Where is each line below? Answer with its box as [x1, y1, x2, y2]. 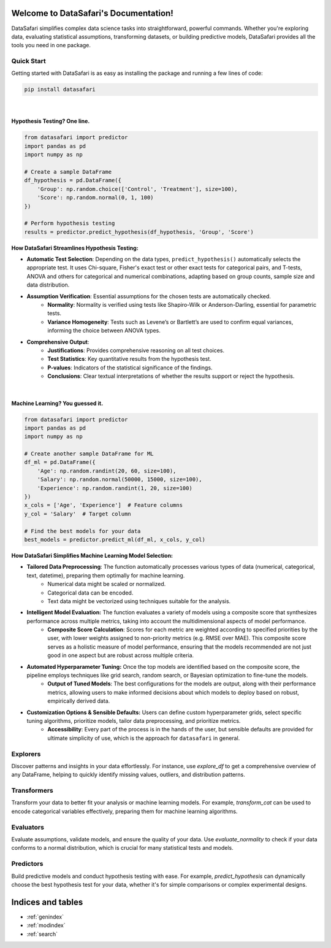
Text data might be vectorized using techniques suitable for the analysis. [47, 597, 231, 604]
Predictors [11, 860, 44, 868]
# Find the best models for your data [24, 528, 141, 534]
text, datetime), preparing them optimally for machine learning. [26, 571, 185, 579]
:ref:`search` [26, 930, 58, 938]
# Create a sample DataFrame [24, 168, 112, 175]
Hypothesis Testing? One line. [11, 117, 90, 125]
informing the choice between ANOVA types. [47, 327, 161, 334]
